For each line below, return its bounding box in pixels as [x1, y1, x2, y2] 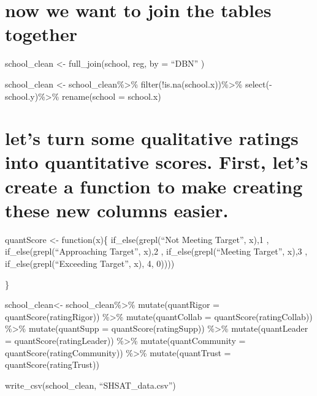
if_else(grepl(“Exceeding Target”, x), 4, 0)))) [5, 256, 175, 269]
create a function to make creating [5, 173, 303, 198]
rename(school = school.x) [62, 89, 161, 102]
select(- [245, 77, 272, 90]
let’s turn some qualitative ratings [5, 125, 299, 151]
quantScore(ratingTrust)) [5, 358, 99, 371]
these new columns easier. [5, 197, 229, 222]
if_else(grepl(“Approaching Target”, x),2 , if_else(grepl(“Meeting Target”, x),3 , [5, 245, 308, 258]
